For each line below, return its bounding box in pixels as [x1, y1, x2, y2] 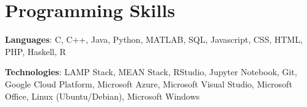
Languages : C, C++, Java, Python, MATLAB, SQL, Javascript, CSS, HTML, [5, 33, 303, 46]
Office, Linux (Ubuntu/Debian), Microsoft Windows [5, 89, 200, 102]
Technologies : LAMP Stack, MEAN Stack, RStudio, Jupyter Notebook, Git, [5, 65, 297, 78]
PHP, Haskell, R [5, 45, 66, 57]
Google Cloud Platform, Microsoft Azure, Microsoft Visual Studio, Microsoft [5, 77, 292, 90]
